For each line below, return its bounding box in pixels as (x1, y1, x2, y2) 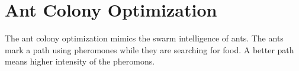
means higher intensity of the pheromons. (5, 55, 155, 67)
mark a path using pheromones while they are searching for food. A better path (5, 43, 294, 56)
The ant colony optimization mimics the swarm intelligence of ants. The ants (5, 32, 284, 44)
